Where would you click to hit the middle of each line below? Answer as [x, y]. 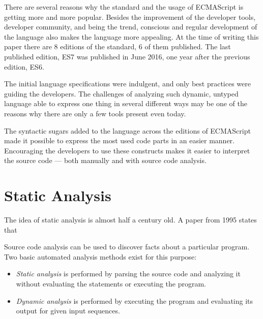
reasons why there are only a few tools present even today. [95, 113]
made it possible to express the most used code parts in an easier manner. [119, 140]
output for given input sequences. [68, 311]
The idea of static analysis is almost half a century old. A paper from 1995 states [130, 220]
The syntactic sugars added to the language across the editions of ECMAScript [127, 130]
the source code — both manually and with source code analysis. [105, 160]
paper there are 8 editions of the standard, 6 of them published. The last [118, 46]
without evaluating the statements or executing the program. [111, 283]
